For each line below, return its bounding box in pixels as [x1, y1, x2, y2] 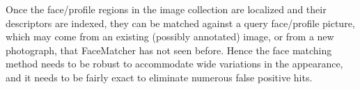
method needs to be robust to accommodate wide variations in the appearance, [6, 56, 343, 71]
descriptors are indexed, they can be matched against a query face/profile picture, [6, 15, 355, 30]
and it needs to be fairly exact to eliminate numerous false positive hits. [6, 70, 313, 84]
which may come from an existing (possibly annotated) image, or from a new [6, 29, 334, 44]
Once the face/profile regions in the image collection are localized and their [6, 2, 327, 16]
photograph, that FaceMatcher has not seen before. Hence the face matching [6, 42, 332, 57]
